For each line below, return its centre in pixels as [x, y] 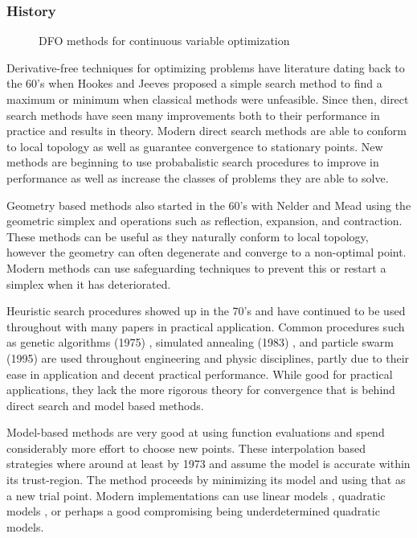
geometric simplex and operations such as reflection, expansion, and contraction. [204, 221]
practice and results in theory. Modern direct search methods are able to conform [207, 131]
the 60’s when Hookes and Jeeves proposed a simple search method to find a [194, 83]
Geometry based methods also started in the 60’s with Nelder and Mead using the [209, 205]
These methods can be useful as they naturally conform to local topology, [188, 236]
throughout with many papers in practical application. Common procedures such [206, 326]
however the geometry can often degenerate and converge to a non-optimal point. [206, 252]
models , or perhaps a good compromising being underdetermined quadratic [193, 511]
